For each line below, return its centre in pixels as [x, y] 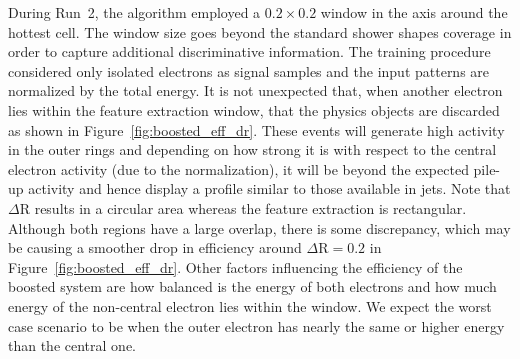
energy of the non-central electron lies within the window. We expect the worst [250, 305]
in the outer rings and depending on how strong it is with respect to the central [252, 149]
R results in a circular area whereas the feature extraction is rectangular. [243, 207]
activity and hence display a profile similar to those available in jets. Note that [269, 188]
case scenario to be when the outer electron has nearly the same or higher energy [256, 325]
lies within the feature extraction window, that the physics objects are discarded [254, 109]
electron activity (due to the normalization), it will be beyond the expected [238, 168]
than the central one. [72, 345]
